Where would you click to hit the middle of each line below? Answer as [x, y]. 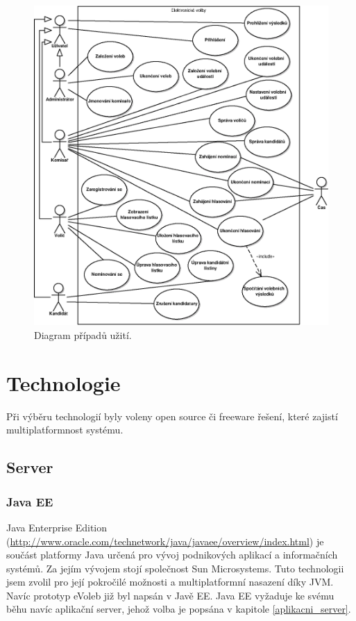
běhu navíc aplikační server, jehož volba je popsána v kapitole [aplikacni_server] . [179, 609]
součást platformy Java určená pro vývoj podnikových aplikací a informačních [172, 555]
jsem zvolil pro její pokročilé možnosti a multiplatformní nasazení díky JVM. [170, 582]
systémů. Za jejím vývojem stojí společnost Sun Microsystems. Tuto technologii [175, 568]
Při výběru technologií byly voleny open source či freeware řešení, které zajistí [172, 416]
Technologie [63, 382]
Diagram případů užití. [83, 335]
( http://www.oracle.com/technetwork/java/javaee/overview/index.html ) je [165, 541]
